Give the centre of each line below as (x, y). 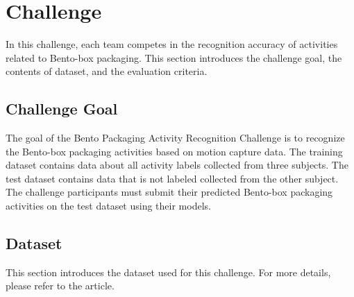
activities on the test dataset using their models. (108, 206)
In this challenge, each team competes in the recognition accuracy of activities (172, 44)
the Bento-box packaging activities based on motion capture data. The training (174, 151)
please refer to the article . (60, 286)
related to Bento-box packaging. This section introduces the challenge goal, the (174, 57)
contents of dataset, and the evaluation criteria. (107, 71)
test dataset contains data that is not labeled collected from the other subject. (172, 178)
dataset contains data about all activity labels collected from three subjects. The (177, 165)
